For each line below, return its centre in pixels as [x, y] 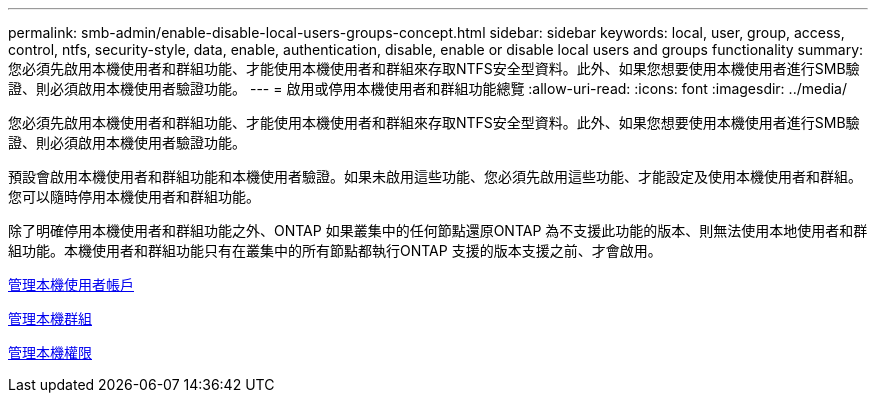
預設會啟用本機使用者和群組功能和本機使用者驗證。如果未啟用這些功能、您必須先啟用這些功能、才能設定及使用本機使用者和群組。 [435, 176]
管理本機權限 [50, 352]
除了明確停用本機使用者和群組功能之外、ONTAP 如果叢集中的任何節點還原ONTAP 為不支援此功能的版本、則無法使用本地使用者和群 [438, 230]
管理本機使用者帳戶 [71, 284]
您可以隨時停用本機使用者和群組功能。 [134, 196]
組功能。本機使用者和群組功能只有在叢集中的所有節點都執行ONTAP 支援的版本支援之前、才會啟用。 [335, 250]
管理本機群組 [50, 318]
